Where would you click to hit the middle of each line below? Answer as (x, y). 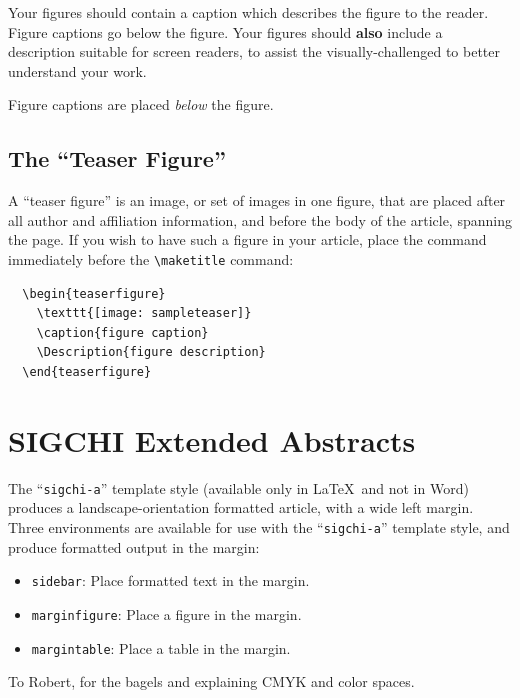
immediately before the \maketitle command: (151, 258)
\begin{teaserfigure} (94, 293)
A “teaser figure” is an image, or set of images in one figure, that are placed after (257, 200)
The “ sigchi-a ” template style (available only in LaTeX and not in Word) (238, 487)
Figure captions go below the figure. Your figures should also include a (225, 31)
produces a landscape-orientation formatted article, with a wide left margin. (241, 507)
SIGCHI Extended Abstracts (212, 439)
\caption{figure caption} (122, 332)
